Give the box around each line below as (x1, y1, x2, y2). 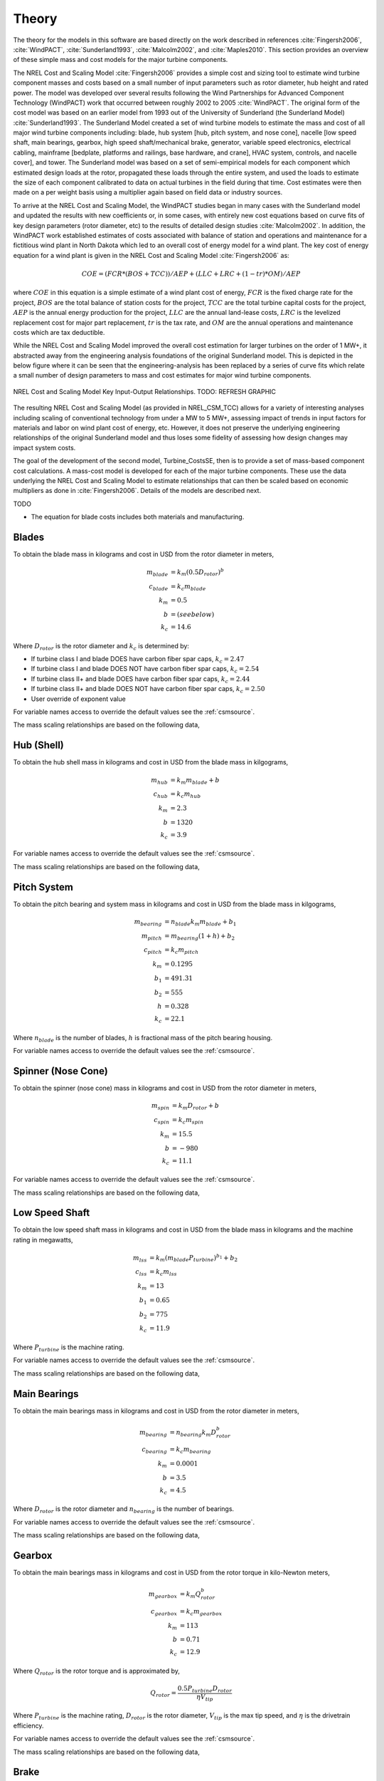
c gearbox (150, 1607, 178, 1617)
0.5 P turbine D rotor (177, 1685, 233, 1694)
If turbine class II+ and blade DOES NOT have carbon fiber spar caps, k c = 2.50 (31, 685, 265, 695)
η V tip (196, 1693, 213, 1703)
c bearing (142, 1445, 167, 1455)
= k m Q (179, 1590, 201, 1599)
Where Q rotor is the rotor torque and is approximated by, (13, 1666, 181, 1677)
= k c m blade (171, 582, 206, 592)
